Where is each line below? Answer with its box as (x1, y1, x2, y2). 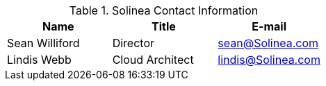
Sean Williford (7, 36, 80, 50)
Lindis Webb (7, 53, 72, 67)
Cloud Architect (112, 53, 194, 67)
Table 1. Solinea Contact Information (69, 3, 259, 17)
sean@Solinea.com (218, 36, 319, 50)
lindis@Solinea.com (218, 53, 320, 67)
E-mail (252, 19, 287, 33)
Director (112, 36, 154, 50)
